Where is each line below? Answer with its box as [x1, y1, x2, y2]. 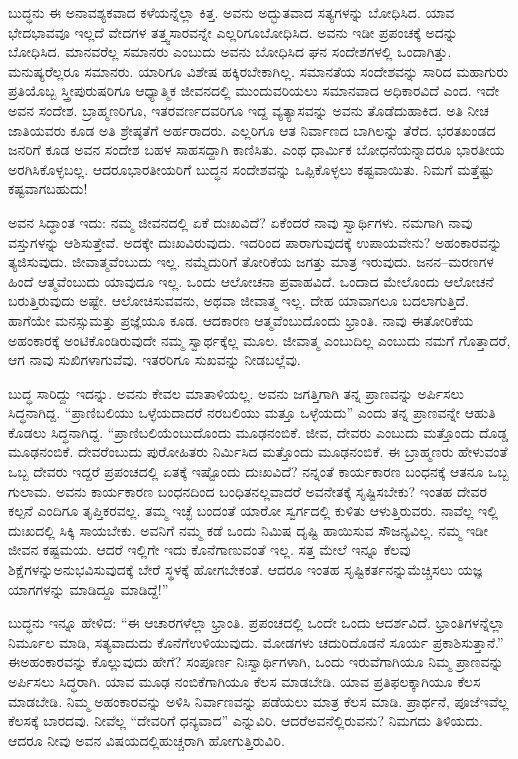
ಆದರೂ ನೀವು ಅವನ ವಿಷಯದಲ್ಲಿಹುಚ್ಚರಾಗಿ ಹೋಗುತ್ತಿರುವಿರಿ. [8, 729, 285, 750]
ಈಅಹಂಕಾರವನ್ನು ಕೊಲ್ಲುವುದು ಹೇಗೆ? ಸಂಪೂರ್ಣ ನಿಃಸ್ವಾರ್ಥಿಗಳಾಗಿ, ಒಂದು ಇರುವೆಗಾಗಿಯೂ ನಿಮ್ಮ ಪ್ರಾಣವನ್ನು [8, 651, 504, 672]
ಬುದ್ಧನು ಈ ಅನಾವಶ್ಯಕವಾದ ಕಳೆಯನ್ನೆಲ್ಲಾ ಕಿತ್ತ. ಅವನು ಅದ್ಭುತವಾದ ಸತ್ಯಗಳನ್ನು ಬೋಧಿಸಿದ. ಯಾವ [8, 2, 455, 22]
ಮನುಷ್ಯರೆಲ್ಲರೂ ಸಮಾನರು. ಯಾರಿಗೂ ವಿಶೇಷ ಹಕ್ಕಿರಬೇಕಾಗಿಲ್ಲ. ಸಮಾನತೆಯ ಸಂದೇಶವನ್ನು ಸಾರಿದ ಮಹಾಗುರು [8, 60, 509, 81]
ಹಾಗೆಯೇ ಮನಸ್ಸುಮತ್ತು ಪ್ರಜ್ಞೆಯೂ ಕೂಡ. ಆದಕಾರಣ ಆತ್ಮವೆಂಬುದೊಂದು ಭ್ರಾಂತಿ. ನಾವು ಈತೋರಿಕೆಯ [8, 309, 474, 330]
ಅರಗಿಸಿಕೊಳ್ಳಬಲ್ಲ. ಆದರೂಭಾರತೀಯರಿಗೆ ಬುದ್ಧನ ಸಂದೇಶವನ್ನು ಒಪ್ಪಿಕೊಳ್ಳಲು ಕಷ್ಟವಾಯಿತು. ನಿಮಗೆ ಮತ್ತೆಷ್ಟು [8, 158, 495, 179]
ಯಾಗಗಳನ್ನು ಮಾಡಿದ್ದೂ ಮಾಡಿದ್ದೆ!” [8, 578, 169, 599]
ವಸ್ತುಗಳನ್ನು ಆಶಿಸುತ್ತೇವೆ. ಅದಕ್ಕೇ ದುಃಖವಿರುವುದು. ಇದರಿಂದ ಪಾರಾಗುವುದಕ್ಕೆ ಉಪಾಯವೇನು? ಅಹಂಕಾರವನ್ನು [8, 231, 503, 252]
